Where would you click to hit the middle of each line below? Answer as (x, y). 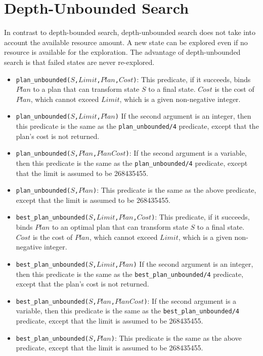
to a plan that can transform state (86, 89)
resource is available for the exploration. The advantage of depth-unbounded (122, 52)
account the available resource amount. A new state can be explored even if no (126, 42)
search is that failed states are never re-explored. (79, 62)
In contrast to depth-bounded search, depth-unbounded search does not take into (130, 32)
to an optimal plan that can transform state (120, 227)
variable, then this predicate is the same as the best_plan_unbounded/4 (127, 311)
